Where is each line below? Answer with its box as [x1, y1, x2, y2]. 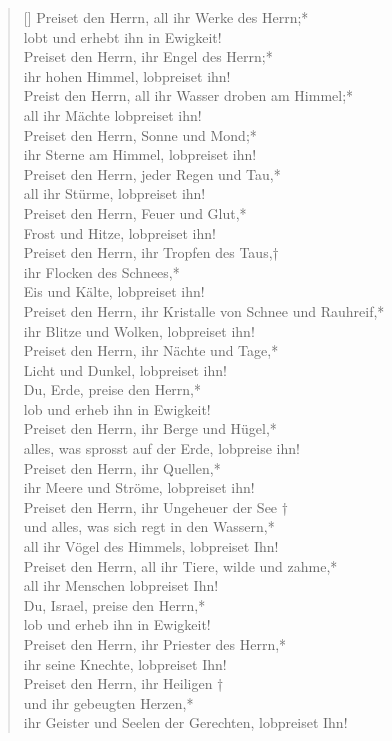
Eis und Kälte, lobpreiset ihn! [23, 281, 205, 302]
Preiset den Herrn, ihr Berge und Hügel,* [23, 418, 277, 439]
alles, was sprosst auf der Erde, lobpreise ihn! [23, 438, 300, 459]
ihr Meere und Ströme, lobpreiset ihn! [23, 477, 255, 498]
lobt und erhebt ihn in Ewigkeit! [23, 26, 222, 47]
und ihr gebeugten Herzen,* [23, 692, 194, 713]
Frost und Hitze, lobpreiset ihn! [23, 222, 216, 243]
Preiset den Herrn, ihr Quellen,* [23, 457, 221, 478]
